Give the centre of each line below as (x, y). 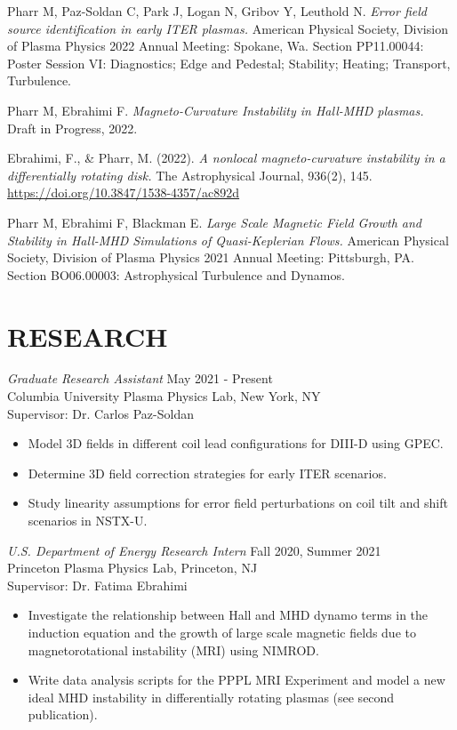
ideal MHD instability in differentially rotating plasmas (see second (211, 697)
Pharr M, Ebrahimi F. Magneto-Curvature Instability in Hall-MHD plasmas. (216, 110)
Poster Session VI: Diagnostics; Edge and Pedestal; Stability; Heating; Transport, (229, 63)
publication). (63, 714)
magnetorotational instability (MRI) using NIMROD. (173, 650)
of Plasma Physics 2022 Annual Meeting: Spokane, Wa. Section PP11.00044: (216, 46)
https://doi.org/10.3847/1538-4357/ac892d (124, 193)
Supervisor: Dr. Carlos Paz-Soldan (100, 413)
